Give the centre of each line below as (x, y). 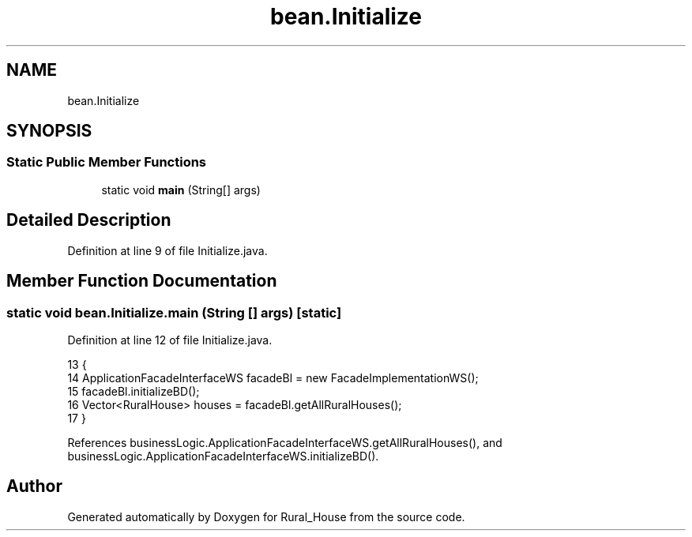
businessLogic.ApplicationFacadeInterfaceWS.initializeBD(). (223, 456)
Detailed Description (89, 220)
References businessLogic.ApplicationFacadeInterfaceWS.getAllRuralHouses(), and (285, 442)
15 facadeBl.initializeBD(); (134, 391)
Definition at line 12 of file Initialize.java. (170, 340)
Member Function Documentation (142, 281)
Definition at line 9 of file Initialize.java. (167, 250)
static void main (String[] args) (181, 190)
